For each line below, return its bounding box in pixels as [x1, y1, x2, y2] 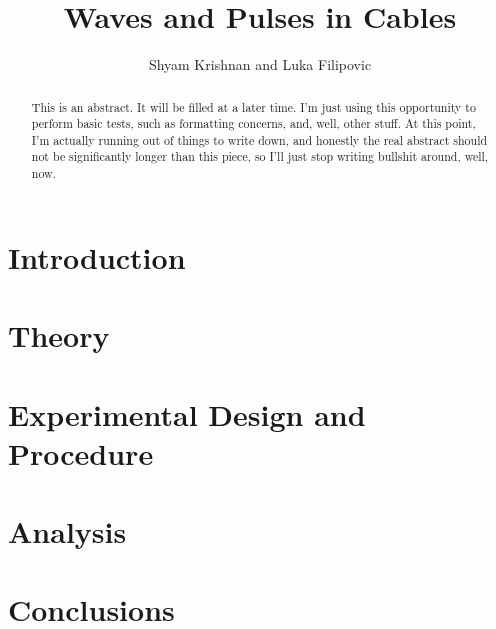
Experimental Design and [8, 393, 366, 434]
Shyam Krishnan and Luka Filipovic [148, 54, 372, 75]
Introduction [8, 236, 186, 277]
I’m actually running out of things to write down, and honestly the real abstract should [31, 131, 488, 148]
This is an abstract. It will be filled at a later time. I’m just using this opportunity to [31, 98, 476, 115]
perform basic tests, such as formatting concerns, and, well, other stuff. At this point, [31, 115, 476, 132]
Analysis [8, 511, 127, 552]
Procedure [8, 432, 154, 473]
